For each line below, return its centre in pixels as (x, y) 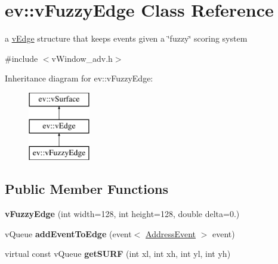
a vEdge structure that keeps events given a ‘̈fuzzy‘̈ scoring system (126, 38)
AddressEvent (171, 233)
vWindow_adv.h (82, 58)
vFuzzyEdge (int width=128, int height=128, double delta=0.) (122, 214)
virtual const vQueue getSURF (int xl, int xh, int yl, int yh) (118, 254)
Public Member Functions (87, 189)
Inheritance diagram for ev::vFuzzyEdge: (79, 78)
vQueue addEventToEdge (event (68, 233)
